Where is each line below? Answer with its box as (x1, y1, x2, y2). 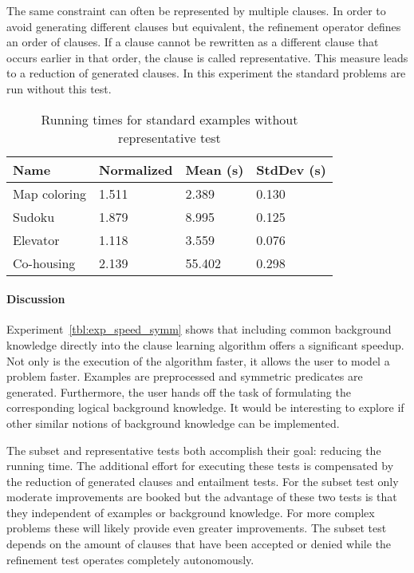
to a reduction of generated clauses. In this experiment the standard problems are (6, 65, 406, 81)
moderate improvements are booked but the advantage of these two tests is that (6, 488, 397, 505)
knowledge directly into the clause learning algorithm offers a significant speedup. (6, 336, 404, 353)
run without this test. (6, 80, 112, 97)
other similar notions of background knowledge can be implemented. (6, 414, 340, 431)
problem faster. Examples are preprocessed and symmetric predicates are (6, 368, 363, 385)
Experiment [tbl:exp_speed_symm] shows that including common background (6, 321, 392, 338)
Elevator (13, 230, 60, 249)
